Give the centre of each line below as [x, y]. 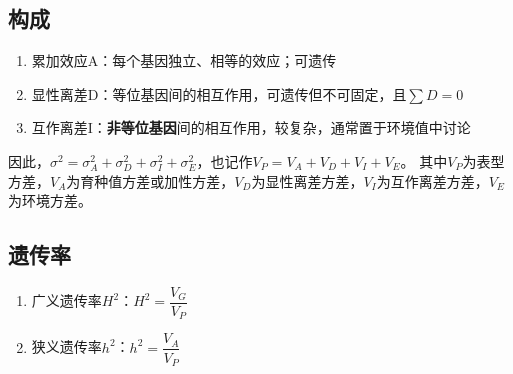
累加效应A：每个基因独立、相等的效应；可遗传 [184, 60]
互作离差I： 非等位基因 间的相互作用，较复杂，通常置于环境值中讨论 [251, 127]
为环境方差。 [50, 200]
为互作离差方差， [432, 180]
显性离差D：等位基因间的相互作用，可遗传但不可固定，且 [219, 93]
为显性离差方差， [307, 180]
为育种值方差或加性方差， [150, 180]
